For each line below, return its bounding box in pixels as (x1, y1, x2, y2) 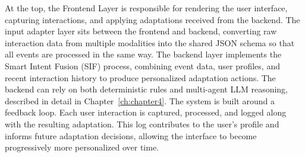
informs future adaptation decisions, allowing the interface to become (5, 129, 257, 142)
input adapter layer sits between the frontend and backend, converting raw (5, 25, 277, 37)
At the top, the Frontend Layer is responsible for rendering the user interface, (5, 2, 288, 14)
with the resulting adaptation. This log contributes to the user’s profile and (5, 117, 279, 130)
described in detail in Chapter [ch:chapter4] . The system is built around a (5, 94, 275, 107)
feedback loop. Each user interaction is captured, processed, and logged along (5, 106, 287, 118)
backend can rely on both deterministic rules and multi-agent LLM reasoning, (5, 83, 288, 95)
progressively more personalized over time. (5, 141, 159, 153)
